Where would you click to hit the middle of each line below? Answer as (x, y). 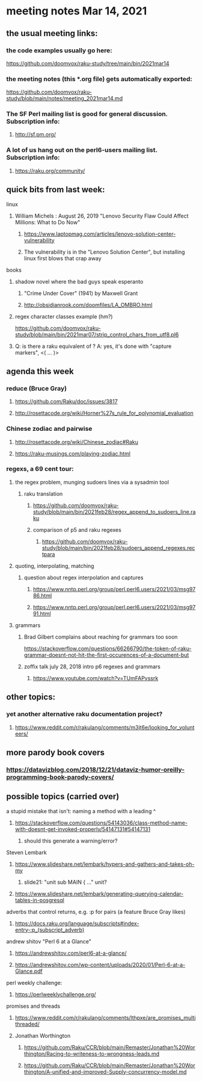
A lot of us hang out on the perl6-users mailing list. (82, 150)
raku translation (43, 493)
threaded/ (27, 1024)
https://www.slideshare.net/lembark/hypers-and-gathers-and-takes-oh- (105, 864)
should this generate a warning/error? (71, 841)
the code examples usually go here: (59, 50)
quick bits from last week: (56, 190)
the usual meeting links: (52, 33)
